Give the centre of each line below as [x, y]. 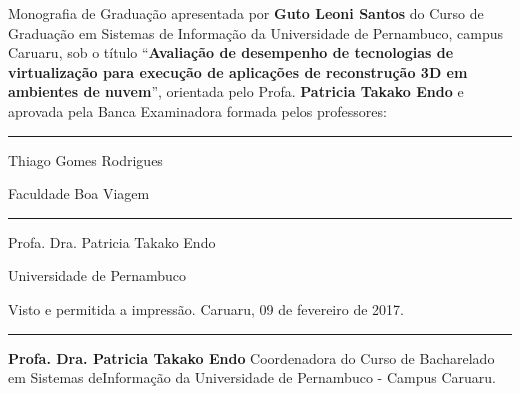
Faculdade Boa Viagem [79, 193]
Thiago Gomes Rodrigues [85, 159]
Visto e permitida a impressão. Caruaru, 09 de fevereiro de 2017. [206, 308]
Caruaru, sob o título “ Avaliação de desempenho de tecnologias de [231, 52]
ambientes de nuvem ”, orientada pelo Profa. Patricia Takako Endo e [236, 91]
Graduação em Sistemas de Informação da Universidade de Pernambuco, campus [256, 32]
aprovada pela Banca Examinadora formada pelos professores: [197, 110]
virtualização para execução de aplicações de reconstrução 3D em [238, 71]
